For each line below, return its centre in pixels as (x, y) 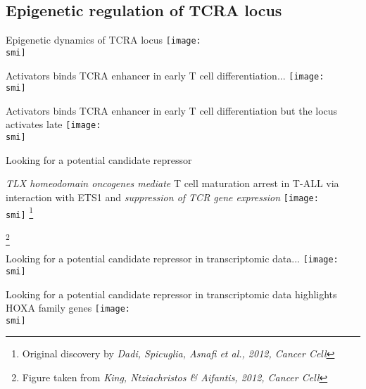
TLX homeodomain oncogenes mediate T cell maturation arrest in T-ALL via (172, 183)
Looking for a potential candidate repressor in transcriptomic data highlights (171, 294)
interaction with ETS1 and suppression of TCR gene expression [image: (162, 197)
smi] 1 (20, 212)
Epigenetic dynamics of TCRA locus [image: (103, 40)
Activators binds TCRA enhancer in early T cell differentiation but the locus (172, 110)
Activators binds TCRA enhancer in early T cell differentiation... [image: (165, 75)
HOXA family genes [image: (68, 308)
